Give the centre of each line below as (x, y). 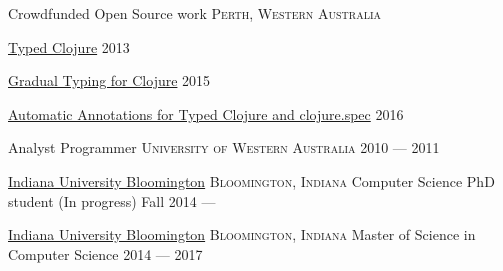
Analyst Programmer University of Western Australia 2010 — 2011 (224, 147)
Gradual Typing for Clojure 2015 (109, 80)
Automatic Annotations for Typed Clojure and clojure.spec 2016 (206, 113)
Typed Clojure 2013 (69, 46)
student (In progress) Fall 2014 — (112, 200)
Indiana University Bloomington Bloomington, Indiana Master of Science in (242, 234)
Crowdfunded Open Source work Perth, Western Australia (195, 13)
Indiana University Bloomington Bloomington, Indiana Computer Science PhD (251, 180)
